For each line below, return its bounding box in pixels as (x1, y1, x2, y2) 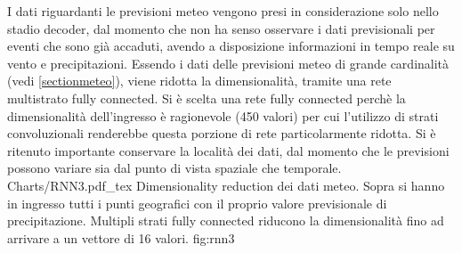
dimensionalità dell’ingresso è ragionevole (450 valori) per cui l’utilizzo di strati (7, 106, 439, 125)
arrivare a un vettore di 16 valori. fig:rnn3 (7, 228, 235, 247)
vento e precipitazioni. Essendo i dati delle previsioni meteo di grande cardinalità (7, 53, 450, 72)
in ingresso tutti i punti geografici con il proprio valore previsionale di (7, 193, 387, 212)
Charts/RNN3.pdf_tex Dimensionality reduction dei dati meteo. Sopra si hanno (7, 175, 445, 194)
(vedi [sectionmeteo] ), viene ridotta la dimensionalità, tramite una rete (7, 71, 392, 90)
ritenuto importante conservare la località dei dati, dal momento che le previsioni (7, 141, 450, 159)
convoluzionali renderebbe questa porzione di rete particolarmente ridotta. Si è (7, 124, 436, 143)
